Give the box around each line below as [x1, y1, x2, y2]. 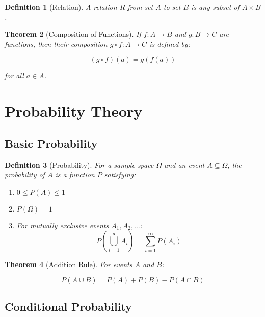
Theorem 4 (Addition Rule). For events [5, 259, 132, 270]
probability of [5, 169, 45, 180]
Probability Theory [5, 100, 143, 121]
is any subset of [191, 2, 240, 12]
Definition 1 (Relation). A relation [5, 2, 117, 12]
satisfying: [104, 169, 136, 180]
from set [127, 2, 153, 12]
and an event [164, 159, 205, 170]
